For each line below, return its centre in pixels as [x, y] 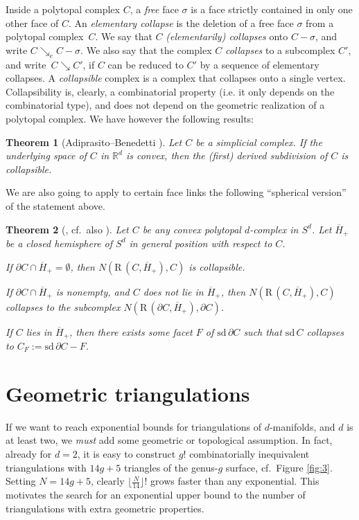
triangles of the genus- [171, 467]
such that [263, 331]
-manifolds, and [302, 426]
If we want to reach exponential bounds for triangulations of [133, 426]
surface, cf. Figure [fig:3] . [279, 467]
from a [320, 23]
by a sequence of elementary [260, 64]
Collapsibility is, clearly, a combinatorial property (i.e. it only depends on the [170, 91]
